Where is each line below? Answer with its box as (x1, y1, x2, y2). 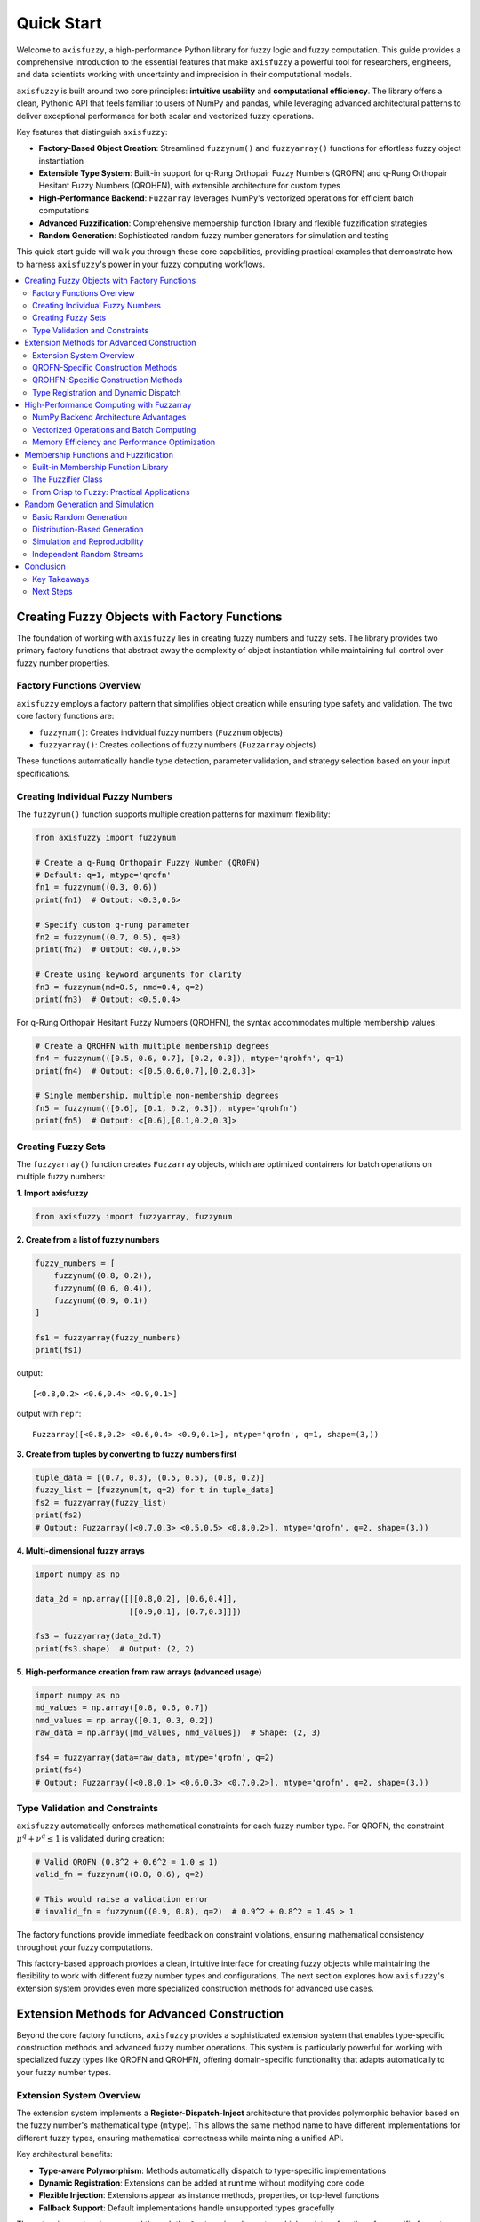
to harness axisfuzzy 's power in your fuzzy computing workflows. (16, 259, 266, 269)
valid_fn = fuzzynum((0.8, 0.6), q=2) (35, 1869, 204, 1880)
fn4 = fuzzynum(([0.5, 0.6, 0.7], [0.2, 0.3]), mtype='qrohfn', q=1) (35, 1053, 345, 1064)
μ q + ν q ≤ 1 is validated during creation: (16, 1832, 164, 1843)
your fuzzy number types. (16, 2066, 111, 2077)
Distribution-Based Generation (32, 524, 144, 534)
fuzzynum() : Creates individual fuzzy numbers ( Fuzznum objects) (38, 727, 284, 738)
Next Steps (32, 586, 73, 596)
